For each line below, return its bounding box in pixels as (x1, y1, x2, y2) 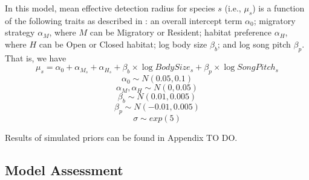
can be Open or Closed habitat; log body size (39, 37, 207, 50)
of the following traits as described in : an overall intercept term (5, 14, 242, 26)
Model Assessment (5, 160, 123, 179)
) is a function (252, 2, 305, 14)
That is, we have (5, 51, 67, 64)
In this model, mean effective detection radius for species (5, 2, 215, 14)
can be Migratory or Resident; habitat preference (89, 26, 272, 39)
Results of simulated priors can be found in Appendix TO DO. (5, 131, 238, 143)
